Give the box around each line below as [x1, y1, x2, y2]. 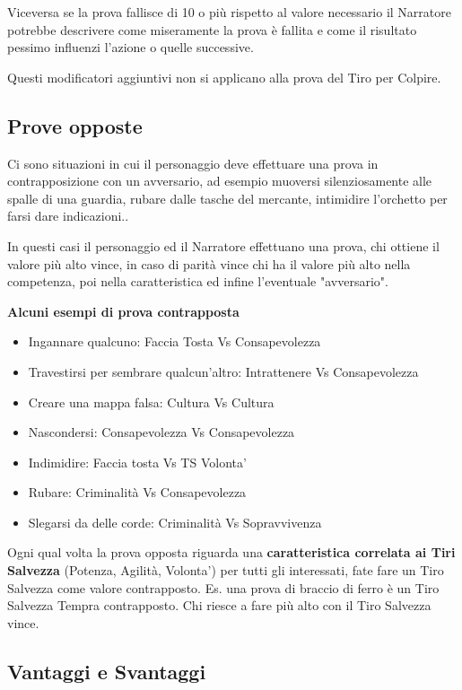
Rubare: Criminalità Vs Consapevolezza [28, 483, 247, 502]
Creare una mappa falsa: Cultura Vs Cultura [28, 392, 275, 411]
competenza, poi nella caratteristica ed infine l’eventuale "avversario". [7, 272, 388, 291]
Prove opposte [7, 111, 143, 139]
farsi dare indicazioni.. [7, 206, 129, 225]
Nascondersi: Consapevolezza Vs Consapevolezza [28, 423, 295, 441]
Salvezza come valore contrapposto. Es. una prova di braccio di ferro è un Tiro [7, 578, 440, 597]
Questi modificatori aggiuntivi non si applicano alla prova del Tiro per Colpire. [7, 67, 441, 86]
